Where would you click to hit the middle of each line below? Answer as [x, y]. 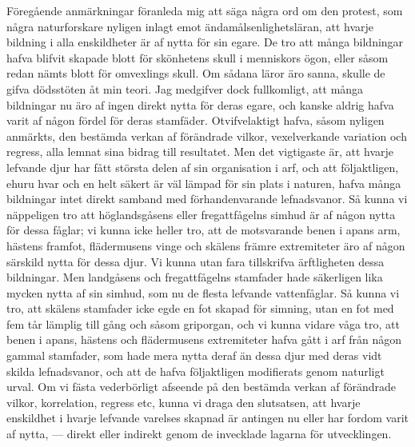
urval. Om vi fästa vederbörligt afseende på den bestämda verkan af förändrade [202, 387]
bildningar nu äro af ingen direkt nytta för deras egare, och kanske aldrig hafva [200, 104]
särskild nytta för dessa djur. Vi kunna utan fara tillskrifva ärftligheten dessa [196, 261]
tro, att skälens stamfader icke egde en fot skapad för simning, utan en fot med [200, 308]
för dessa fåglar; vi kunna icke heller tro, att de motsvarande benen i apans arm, [204, 230]
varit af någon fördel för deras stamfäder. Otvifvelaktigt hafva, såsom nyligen [196, 120]
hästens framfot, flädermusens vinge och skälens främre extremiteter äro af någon [206, 245]
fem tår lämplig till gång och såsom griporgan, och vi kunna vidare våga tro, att [203, 323]
